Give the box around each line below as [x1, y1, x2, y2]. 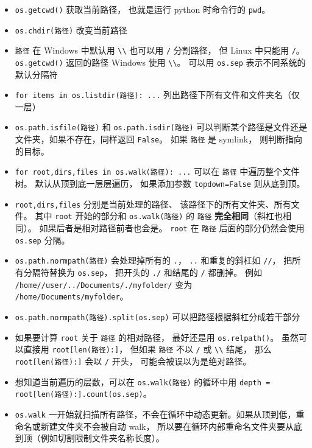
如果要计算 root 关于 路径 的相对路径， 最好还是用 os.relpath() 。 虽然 [15, 331, 299, 343]
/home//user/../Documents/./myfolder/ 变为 [15, 278, 193, 290]
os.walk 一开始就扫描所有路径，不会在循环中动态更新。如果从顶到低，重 [15, 407, 305, 420]
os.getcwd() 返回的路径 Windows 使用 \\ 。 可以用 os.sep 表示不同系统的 [15, 55, 306, 68]
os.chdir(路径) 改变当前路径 [15, 23, 127, 36]
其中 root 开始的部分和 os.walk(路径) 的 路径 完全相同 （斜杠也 [35, 209, 283, 222]
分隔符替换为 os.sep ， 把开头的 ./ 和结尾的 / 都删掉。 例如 [23, 265, 262, 278]
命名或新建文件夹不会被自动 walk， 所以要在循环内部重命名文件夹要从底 [15, 419, 303, 432]
